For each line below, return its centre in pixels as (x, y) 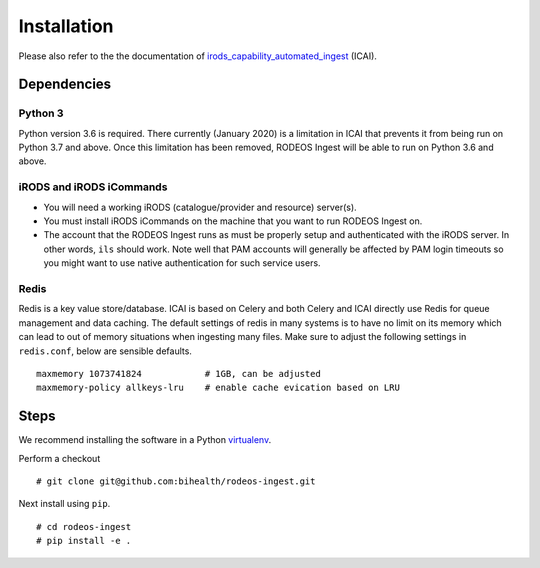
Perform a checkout (59, 458)
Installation (66, 26)
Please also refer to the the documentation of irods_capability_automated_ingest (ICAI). (197, 56)
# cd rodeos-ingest (84, 526)
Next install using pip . (64, 504)
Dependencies (65, 84)
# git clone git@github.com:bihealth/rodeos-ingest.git (176, 481)
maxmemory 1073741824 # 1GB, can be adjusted (179, 373)
